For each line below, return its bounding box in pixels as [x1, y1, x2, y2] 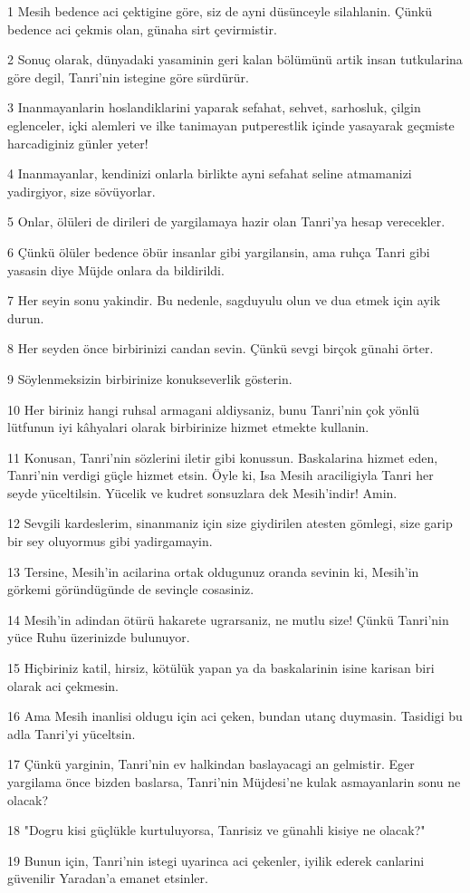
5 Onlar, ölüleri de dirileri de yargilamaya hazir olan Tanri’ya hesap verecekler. [7, 212, 446, 231]
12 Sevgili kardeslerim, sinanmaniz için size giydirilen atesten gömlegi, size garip [7, 514, 453, 533]
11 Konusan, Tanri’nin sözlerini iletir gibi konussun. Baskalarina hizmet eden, [7, 447, 438, 466]
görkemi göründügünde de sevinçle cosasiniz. [7, 580, 254, 599]
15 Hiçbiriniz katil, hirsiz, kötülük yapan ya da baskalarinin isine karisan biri [7, 658, 435, 677]
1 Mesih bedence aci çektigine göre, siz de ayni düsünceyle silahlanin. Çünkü [7, 2, 432, 20]
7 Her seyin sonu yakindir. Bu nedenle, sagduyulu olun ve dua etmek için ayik [7, 291, 441, 310]
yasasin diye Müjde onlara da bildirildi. [7, 260, 225, 279]
